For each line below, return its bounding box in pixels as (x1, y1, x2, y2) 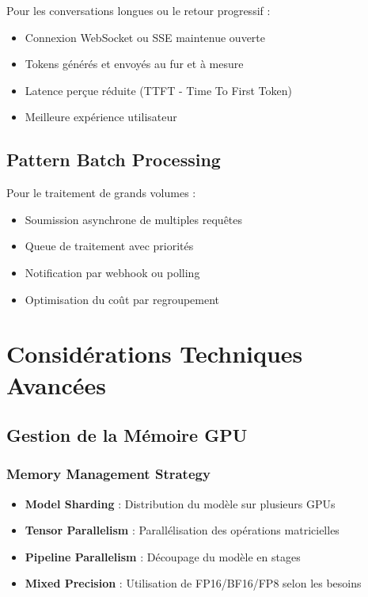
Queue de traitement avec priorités (25, 238, 194, 254)
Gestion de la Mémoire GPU (6, 423, 248, 447)
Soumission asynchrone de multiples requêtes (25, 211, 243, 227)
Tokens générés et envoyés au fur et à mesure (25, 55, 244, 72)
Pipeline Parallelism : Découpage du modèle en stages (25, 548, 301, 565)
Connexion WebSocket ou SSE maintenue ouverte (25, 29, 265, 45)
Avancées (6, 368, 107, 401)
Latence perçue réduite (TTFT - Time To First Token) (25, 82, 292, 98)
